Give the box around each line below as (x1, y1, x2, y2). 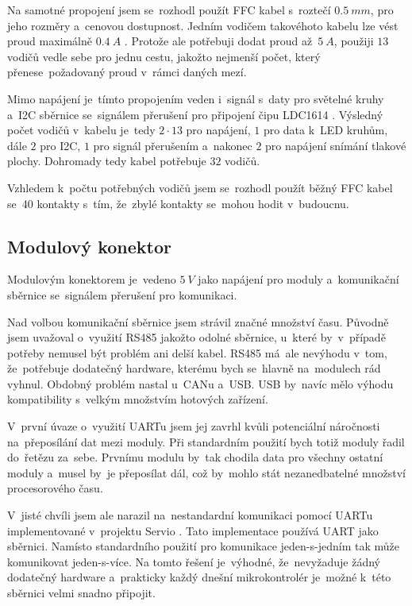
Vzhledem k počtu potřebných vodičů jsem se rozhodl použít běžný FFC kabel (7, 179, 393, 195)
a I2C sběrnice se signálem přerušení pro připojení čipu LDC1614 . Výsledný (7, 106, 383, 122)
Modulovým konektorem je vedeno (7, 271, 176, 288)
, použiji (333, 33, 374, 49)
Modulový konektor (7, 234, 171, 258)
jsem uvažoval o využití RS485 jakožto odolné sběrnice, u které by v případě (7, 329, 386, 345)
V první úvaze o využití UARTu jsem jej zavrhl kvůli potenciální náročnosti (7, 418, 380, 434)
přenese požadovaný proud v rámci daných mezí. (7, 64, 247, 80)
